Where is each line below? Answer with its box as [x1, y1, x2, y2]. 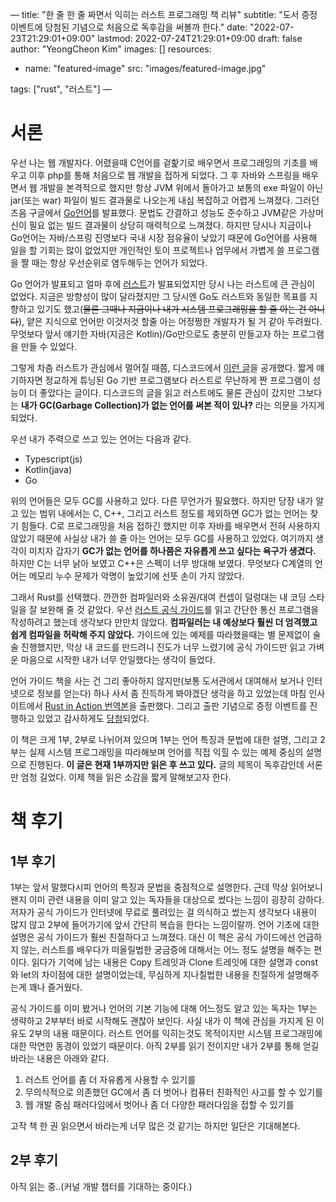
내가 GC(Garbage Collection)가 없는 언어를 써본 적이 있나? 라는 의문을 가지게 [20, 399, 325, 411]
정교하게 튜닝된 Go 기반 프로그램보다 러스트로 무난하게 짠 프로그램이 [44, 374, 311, 386]
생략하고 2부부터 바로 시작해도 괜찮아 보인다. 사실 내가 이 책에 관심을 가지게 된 [10, 1014, 314, 1027]
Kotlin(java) [24, 463, 72, 475]
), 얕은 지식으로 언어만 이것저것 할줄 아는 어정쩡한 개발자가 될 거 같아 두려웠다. [18, 315, 323, 327]
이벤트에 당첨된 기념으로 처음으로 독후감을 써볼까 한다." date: [10, 21, 248, 33]
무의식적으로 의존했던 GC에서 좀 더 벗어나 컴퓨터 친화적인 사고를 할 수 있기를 [24, 1086, 323, 1098]
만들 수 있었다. [20, 340, 78, 352]
